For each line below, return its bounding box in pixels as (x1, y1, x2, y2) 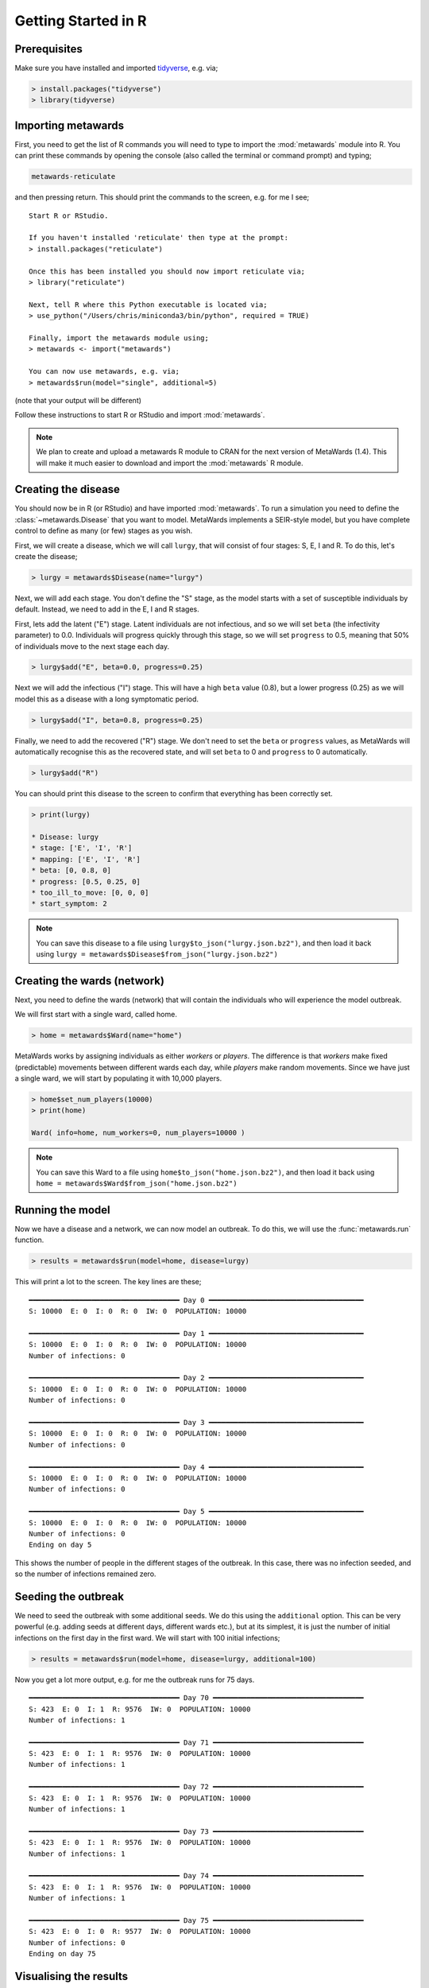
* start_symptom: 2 (31, 899, 107, 908)
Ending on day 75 (29, 1949, 96, 1959)
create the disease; (14, 551, 78, 561)
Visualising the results (14, 1969, 129, 1983)
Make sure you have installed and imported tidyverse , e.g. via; (14, 64, 218, 73)
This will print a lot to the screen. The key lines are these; (14, 1277, 202, 1287)
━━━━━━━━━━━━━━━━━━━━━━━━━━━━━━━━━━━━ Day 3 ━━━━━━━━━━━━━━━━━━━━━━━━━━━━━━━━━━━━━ (29, 1418, 365, 1427)
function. (14, 1235, 44, 1244)
